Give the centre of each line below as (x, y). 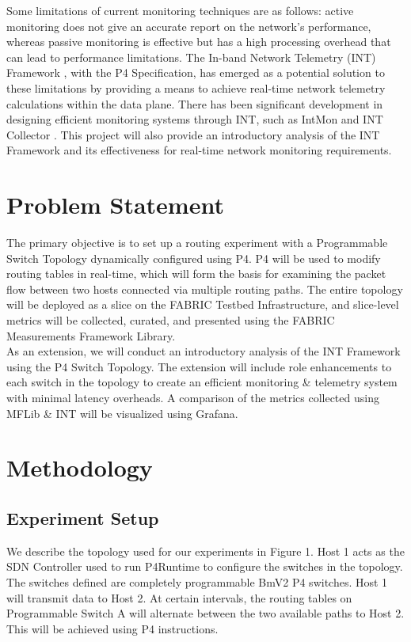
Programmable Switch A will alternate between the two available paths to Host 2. (205, 613)
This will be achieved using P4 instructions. (112, 628)
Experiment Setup (83, 517)
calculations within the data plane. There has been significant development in (195, 103)
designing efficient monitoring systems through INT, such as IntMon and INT (195, 119)
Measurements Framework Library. (91, 335)
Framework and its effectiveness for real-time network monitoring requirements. (199, 150)
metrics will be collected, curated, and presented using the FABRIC (171, 320)
